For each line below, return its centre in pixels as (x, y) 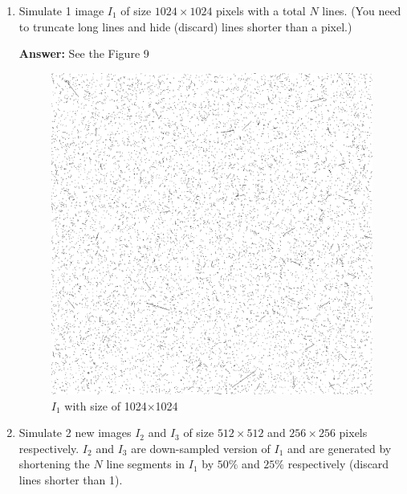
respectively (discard (338, 464)
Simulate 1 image (61, 10)
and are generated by (340, 448)
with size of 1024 (106, 405)
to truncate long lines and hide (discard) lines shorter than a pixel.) (185, 26)
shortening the (54, 464)
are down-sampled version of (201, 448)
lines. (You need (362, 10)
